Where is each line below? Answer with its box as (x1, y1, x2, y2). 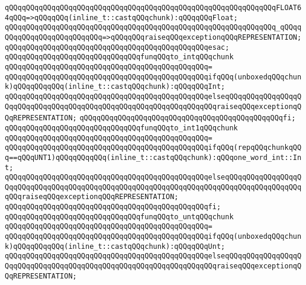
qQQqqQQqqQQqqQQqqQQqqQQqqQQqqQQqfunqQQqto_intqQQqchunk (5, 53, 234, 62)
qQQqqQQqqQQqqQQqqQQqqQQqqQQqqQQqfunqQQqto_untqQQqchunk (5, 212, 234, 221)
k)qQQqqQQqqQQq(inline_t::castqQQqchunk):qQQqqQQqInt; (5, 82, 226, 91)
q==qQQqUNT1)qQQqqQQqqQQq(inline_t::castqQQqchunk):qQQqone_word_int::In (5, 153, 302, 162)
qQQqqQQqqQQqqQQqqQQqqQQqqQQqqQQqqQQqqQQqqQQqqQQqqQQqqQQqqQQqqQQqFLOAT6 (5, 4, 302, 12)
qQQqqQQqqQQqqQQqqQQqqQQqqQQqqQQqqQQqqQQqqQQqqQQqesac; (5, 43, 230, 52)
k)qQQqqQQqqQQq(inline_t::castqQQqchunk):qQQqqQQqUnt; (5, 242, 226, 251)
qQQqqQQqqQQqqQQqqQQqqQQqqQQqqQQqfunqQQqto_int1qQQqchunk (5, 123, 238, 132)
